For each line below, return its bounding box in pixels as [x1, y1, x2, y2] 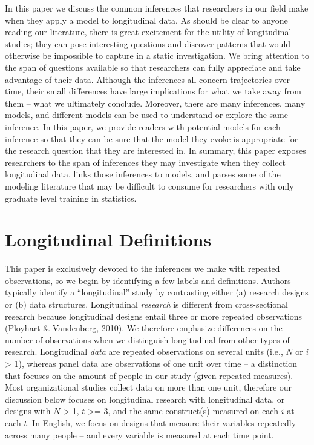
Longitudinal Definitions [5, 227, 212, 252]
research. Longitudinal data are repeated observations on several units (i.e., [5, 345, 283, 358]
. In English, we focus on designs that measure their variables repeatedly [27, 416, 296, 429]
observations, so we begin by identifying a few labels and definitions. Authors [5, 274, 291, 286]
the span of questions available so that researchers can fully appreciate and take [5, 61, 301, 73]
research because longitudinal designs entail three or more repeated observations [5, 309, 303, 322]
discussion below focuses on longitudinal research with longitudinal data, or [5, 392, 285, 405]
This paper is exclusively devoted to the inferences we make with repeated [5, 262, 280, 275]
